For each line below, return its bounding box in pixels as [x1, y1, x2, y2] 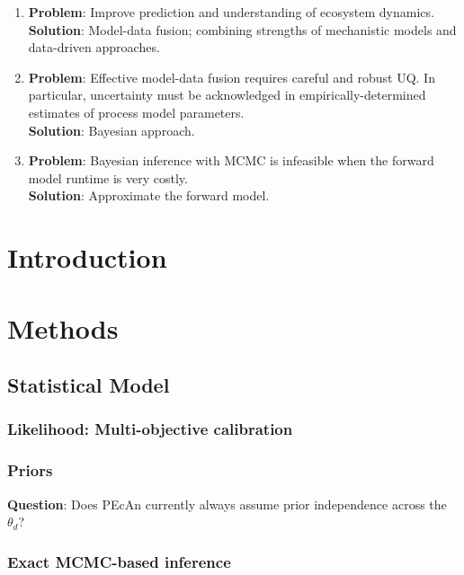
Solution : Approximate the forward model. [28, 186, 270, 205]
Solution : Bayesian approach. [28, 120, 195, 139]
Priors [7, 459, 53, 482]
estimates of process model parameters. [28, 102, 245, 121]
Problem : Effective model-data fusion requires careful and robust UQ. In [28, 67, 435, 86]
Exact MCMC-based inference [7, 550, 231, 572]
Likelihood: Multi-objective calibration [7, 418, 293, 440]
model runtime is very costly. [28, 168, 188, 187]
